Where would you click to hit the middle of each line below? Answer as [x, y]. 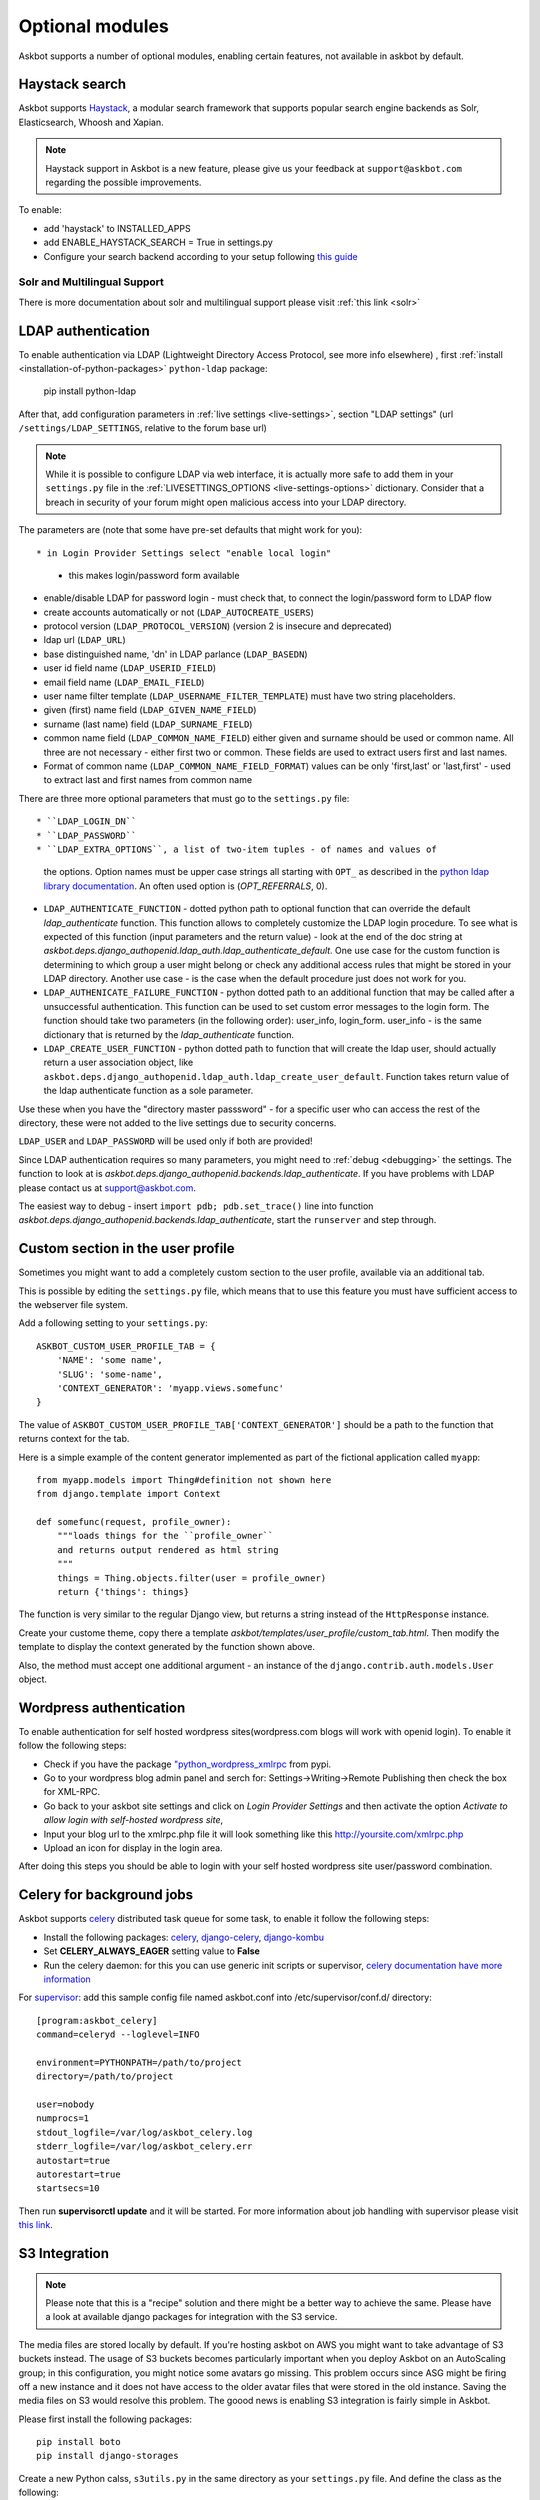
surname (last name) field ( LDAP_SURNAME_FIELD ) [148, 724]
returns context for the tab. [74, 1439]
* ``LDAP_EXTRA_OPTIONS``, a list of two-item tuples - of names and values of [236, 849]
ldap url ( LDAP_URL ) [85, 640]
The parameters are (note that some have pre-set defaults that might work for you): [190, 530]
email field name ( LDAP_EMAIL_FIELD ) [124, 682]
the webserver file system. [73, 1305]
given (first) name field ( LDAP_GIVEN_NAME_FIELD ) [150, 710]
